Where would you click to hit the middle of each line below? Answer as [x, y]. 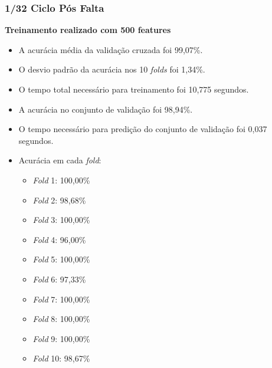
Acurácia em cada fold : [60, 160]
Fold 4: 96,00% [59, 239]
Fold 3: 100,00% [61, 220]
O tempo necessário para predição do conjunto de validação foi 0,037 [143, 129]
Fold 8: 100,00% [61, 319]
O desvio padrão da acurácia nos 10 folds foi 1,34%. [112, 69]
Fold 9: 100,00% [61, 338]
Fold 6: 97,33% [59, 279]
